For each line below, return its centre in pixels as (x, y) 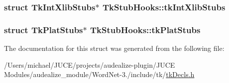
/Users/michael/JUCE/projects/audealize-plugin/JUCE (90, 64)
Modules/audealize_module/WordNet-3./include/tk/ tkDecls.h (99, 74)
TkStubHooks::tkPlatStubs (145, 29)
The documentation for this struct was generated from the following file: (114, 48)
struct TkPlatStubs (44, 29)
